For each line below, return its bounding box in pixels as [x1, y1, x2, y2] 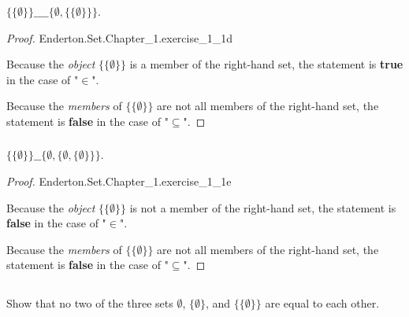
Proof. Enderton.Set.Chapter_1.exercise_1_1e [6, 173, 232, 189]
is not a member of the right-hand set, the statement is [129, 199, 396, 216]
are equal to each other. [265, 295, 380, 311]
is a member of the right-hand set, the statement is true [129, 56, 403, 72]
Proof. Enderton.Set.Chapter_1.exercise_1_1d [6, 29, 232, 46]
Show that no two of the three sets [6, 295, 173, 311]
